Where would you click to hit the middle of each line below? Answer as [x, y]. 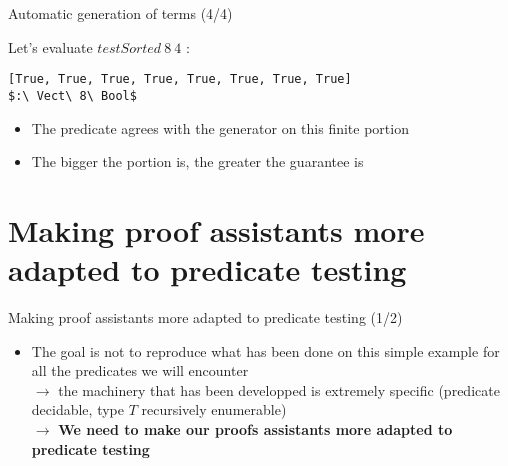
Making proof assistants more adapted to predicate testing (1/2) [205, 317]
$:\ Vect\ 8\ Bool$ [72, 95]
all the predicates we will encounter [140, 370]
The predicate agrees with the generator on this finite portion [220, 127]
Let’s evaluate [50, 46]
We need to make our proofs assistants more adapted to [255, 428]
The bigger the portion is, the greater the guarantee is [197, 161]
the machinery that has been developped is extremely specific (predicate [279, 389]
